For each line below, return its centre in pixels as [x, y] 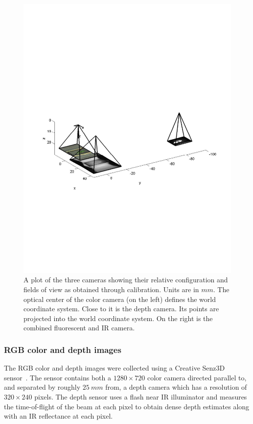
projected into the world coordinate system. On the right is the [118, 318]
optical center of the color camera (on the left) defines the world [120, 299]
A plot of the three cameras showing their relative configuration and [126, 280]
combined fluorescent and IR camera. [79, 328]
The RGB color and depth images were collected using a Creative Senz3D [115, 368]
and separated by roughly [42, 387]
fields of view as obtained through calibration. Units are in [111, 289]
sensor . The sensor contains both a [58, 377]
